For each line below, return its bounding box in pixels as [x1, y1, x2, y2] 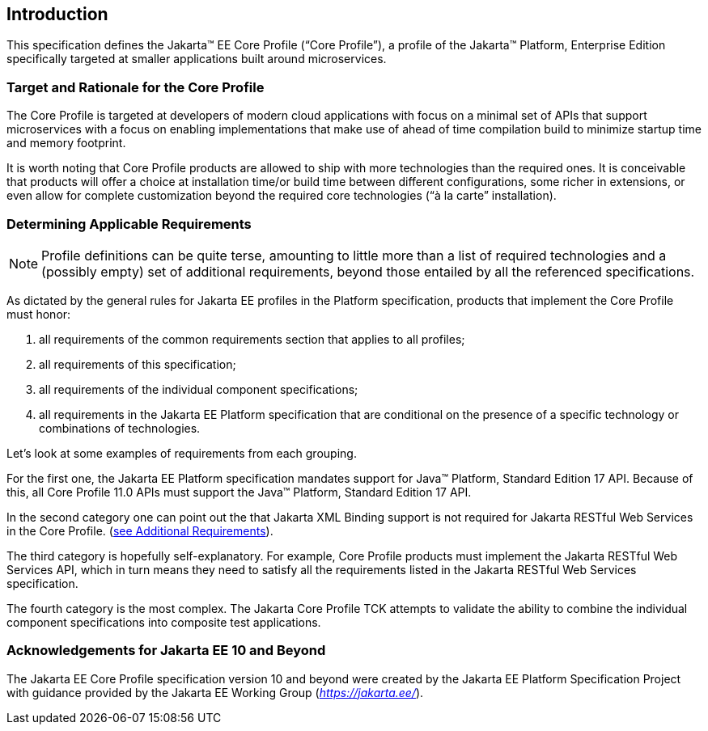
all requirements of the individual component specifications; [39, 382, 358, 396]
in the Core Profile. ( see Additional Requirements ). [6, 523, 273, 538]
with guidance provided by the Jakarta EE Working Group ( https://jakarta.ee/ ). [6, 685, 424, 699]
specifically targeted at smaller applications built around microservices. [6, 52, 387, 66]
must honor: [6, 306, 71, 321]
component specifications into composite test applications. [6, 615, 321, 629]
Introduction [6, 4, 108, 24]
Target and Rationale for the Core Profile [6, 78, 265, 95]
